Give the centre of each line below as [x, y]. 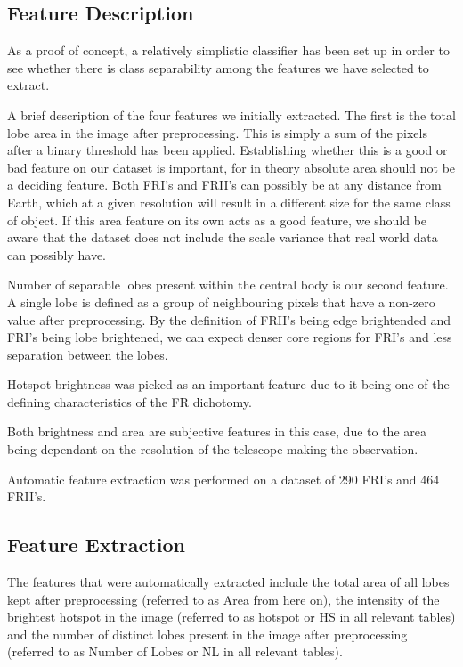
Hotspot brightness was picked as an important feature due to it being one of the [228, 384]
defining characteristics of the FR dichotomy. [130, 401]
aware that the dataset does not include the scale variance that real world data [223, 237]
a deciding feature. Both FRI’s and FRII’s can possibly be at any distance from [224, 185]
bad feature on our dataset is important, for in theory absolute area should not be [231, 167]
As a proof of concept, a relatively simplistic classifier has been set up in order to [228, 50]
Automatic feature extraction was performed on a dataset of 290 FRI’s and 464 [223, 479]
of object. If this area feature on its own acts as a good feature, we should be [217, 220]
